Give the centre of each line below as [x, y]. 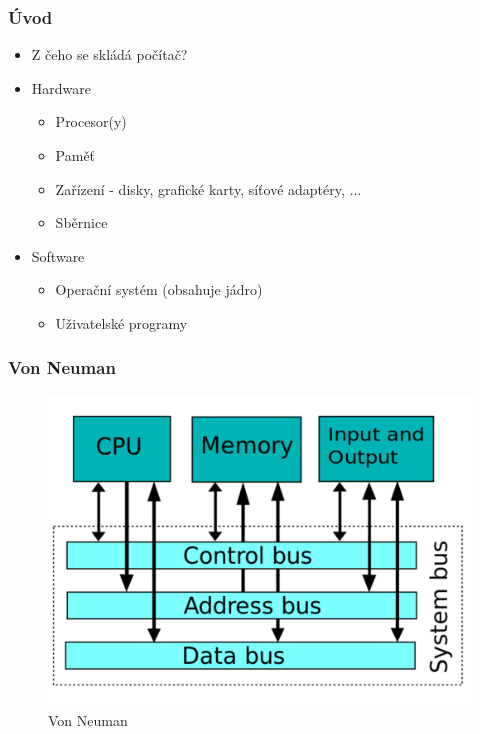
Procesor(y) [91, 121]
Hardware [61, 87]
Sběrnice [81, 222]
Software [58, 255]
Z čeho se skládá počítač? [109, 54]
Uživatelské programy [121, 322]
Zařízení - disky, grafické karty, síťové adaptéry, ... [208, 188]
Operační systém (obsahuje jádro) [159, 289]
